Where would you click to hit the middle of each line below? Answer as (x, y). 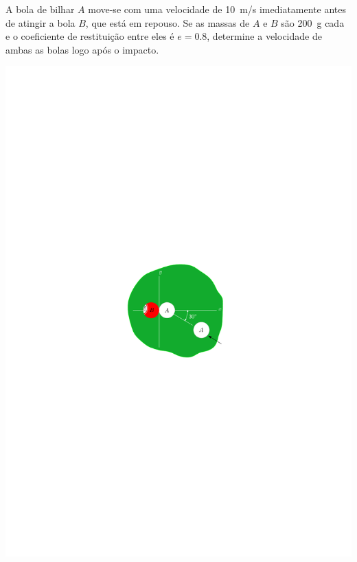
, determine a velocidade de (264, 36)
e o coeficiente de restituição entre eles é (90, 36)
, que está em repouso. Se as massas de (168, 22)
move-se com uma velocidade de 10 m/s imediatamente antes (217, 9)
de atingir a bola (41, 22)
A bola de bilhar (40, 9)
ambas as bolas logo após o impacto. (82, 49)
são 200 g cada (313, 22)
